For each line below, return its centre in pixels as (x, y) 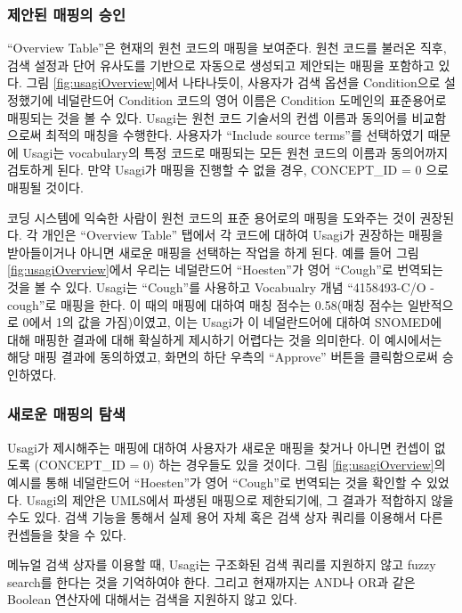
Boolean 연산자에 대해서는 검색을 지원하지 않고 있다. (152, 599)
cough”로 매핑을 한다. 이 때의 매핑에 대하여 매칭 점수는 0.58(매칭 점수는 (206, 304)
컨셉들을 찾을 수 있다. (67, 534)
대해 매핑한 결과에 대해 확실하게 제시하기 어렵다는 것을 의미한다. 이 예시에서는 (225, 339)
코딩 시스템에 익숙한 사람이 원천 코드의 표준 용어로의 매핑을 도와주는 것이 (211, 217)
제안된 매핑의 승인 (66, 14)
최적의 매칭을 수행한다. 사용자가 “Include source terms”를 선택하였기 (235, 135)
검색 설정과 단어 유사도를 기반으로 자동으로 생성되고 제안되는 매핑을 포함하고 (221, 65)
